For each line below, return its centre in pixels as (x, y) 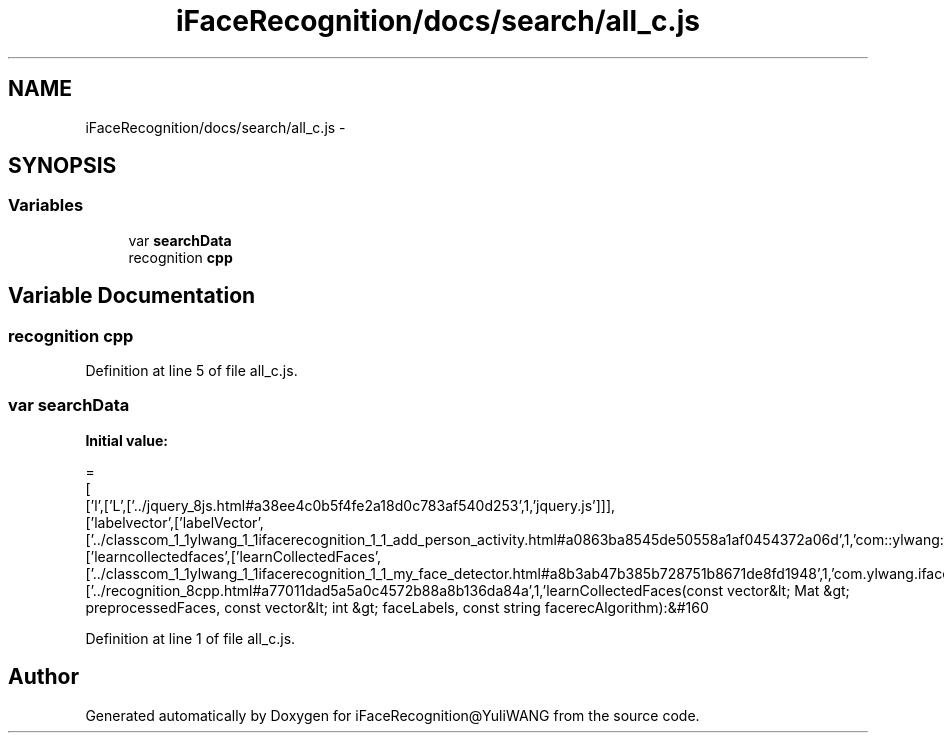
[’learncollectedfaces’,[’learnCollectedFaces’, (233, 556)
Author (43, 677)
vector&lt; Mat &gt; (788, 590)
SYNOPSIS (62, 166)
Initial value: (126, 440)
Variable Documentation (132, 296)
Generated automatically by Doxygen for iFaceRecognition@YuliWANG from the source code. (392, 715)
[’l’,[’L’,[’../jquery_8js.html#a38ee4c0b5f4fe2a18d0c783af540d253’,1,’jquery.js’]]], (350, 505)
